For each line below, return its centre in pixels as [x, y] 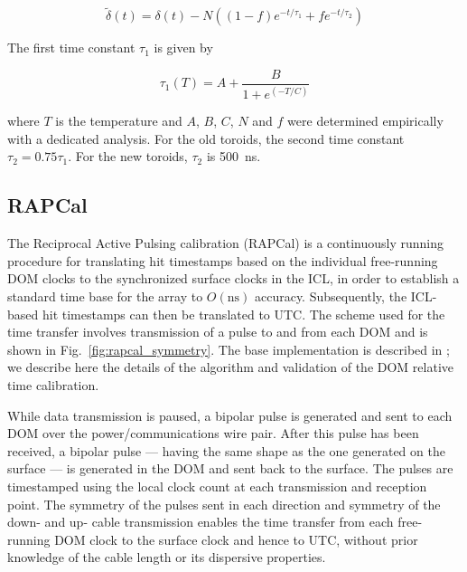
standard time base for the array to [105, 296]
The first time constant [71, 48]
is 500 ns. [233, 156]
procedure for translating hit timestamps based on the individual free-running [223, 260]
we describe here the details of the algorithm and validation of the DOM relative [231, 367]
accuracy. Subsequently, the [331, 296]
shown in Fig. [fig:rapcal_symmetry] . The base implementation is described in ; [229, 349]
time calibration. [53, 384]
